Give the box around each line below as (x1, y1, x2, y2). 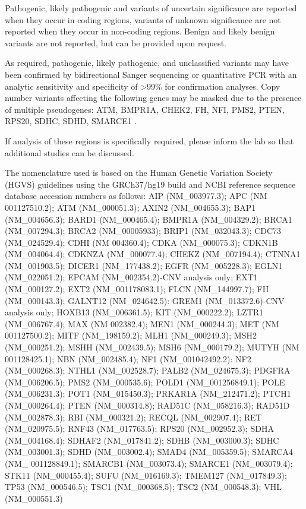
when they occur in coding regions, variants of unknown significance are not (5, 13, 281, 26)
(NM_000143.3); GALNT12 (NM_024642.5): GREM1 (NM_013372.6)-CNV (5, 294, 285, 306)
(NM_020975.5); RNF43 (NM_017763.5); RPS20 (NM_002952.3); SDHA (5, 422, 274, 435)
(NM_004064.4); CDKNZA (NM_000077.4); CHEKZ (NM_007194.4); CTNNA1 (5, 248, 301, 260)
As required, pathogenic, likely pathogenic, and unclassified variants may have (5, 56, 289, 69)
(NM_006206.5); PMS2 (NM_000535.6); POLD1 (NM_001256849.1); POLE (5, 375, 285, 388)
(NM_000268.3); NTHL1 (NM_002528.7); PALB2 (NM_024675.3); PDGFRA (5, 364, 291, 377)
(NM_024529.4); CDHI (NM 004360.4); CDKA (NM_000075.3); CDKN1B (5, 236, 278, 248)
